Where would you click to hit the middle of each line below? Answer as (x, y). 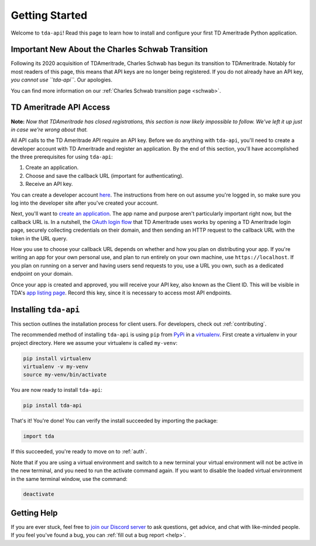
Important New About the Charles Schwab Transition (109, 50)
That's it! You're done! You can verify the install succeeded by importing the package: (114, 421)
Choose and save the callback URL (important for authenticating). (104, 175)
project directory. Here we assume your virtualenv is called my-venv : (94, 342)
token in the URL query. (39, 238)
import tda (39, 436)
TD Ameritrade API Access (61, 108)
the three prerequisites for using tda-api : (62, 157)
